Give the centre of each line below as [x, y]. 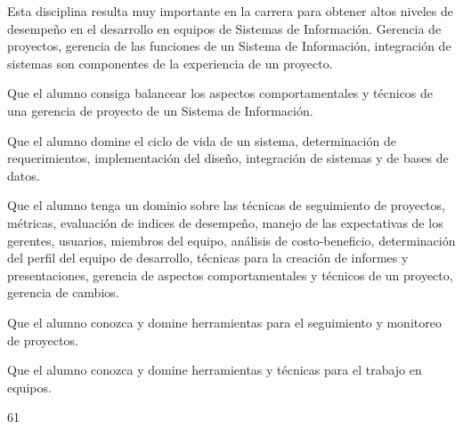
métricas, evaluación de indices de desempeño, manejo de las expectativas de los [225, 222]
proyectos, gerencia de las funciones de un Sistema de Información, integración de [229, 46]
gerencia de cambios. [63, 292]
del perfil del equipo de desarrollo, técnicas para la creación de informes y [208, 258]
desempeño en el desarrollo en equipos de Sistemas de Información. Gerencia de [224, 28]
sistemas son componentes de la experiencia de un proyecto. [170, 63]
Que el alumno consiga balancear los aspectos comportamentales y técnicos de [220, 93]
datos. [24, 175]
